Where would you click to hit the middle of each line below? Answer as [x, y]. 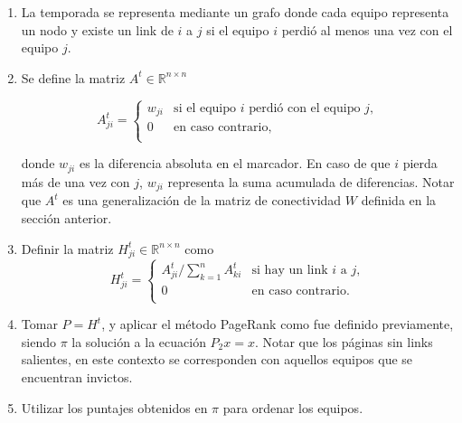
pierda [420, 163]
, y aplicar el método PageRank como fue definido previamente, [278, 324]
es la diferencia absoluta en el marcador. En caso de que [235, 163]
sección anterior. [66, 217]
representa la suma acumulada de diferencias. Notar [311, 181]
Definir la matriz [67, 248]
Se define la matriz [73, 77]
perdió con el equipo [305, 108]
